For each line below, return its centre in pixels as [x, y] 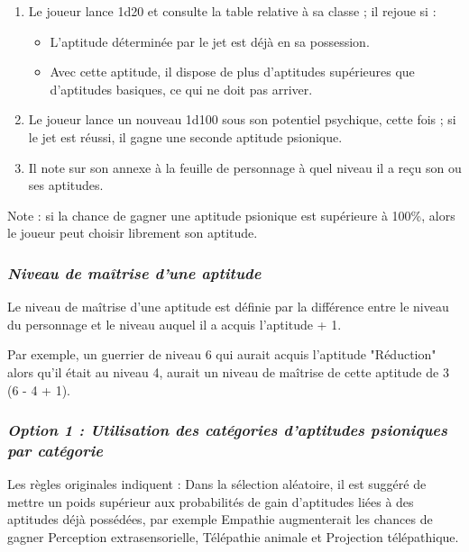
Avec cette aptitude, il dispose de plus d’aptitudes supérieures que [232, 72]
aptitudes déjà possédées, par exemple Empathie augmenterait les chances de [220, 519]
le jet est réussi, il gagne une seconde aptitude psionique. [185, 136]
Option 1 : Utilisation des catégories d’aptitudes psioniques [227, 430]
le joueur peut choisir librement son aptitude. [133, 233]
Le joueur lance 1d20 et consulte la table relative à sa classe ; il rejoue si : [232, 11]
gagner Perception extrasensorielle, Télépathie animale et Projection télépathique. [233, 537]
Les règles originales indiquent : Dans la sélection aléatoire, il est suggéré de [217, 484]
